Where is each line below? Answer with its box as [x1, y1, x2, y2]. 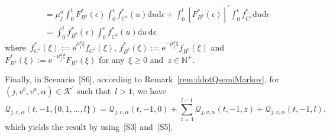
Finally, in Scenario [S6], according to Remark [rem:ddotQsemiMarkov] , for [5, 73, 280, 85]
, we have [132, 84, 166, 96]
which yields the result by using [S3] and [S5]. [5, 121, 173, 133]
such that [76, 84, 111, 96]
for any [99, 53, 125, 65]
